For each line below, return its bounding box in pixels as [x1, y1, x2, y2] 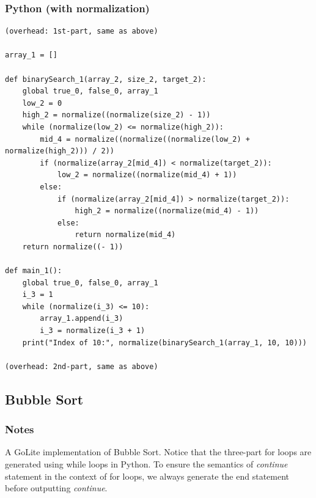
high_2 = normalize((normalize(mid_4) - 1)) [75, 207, 259, 216]
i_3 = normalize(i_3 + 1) [40, 326, 145, 335]
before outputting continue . [5, 482, 108, 494]
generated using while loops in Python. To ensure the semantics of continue [5, 458, 288, 471]
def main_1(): [5, 266, 62, 276]
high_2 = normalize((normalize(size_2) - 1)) [22, 111, 211, 120]
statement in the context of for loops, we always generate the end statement [5, 469, 290, 482]
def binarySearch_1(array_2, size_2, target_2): [5, 75, 207, 84]
